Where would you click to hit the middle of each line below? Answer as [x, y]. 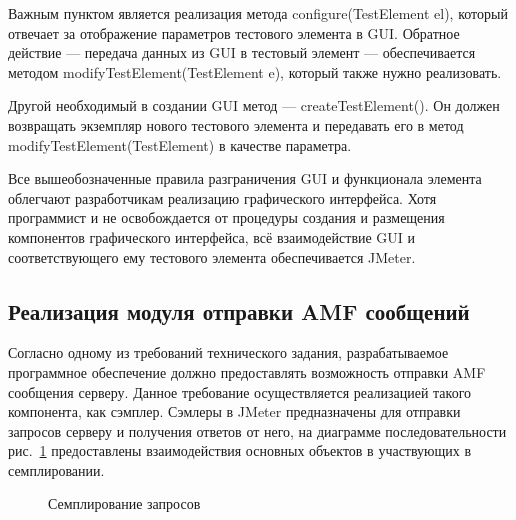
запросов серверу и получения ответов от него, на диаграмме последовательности [257, 430]
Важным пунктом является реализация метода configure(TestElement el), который [258, 13]
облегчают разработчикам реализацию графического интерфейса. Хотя [222, 197]
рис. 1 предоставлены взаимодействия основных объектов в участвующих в [240, 450]
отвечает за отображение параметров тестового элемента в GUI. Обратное [234, 32]
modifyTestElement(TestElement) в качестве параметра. [180, 144]
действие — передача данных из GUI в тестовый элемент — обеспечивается [242, 52]
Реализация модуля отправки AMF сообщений [239, 310]
